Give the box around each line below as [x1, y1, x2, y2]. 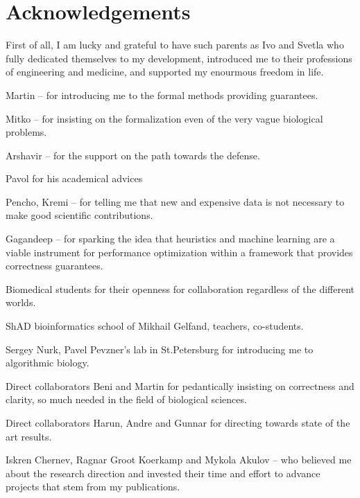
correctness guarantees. [6, 258, 103, 273]
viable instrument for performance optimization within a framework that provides [6, 244, 353, 259]
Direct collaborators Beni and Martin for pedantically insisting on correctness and [6, 378, 354, 393]
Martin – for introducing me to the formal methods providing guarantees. [6, 87, 318, 102]
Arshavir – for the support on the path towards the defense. [6, 148, 260, 162]
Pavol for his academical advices [6, 171, 143, 186]
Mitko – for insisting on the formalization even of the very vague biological [6, 111, 323, 125]
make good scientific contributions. [6, 208, 153, 222]
